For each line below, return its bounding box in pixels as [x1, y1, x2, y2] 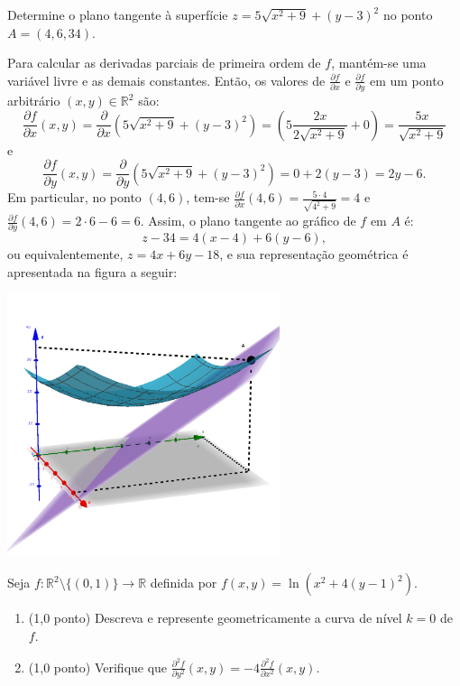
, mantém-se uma [331, 53, 427, 72]
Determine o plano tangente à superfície [7, 5, 228, 23]
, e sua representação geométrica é [219, 245, 409, 264]
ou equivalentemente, [7, 245, 124, 264]
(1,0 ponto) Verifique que [28, 657, 168, 676]
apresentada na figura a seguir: [7, 262, 178, 281]
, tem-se [186, 188, 230, 207]
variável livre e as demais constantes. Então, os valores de [7, 70, 326, 89]
